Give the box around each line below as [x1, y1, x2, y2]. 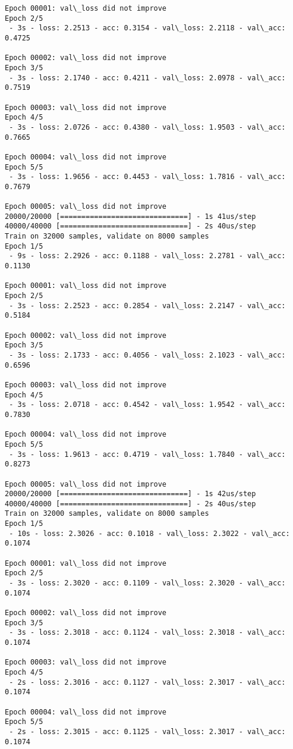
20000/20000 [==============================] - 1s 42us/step [5, 490, 256, 499]
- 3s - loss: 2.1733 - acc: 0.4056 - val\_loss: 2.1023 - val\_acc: [9, 350, 286, 359]
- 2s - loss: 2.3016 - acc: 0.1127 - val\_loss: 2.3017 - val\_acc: [9, 678, 286, 687]
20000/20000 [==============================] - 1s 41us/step [5, 212, 256, 221]
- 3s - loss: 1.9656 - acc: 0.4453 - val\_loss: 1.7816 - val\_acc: [9, 173, 286, 181]
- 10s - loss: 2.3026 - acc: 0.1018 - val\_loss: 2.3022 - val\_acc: [9, 529, 290, 538]
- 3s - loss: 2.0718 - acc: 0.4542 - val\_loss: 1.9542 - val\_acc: [9, 400, 286, 409]
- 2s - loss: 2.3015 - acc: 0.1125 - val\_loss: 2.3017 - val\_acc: [9, 727, 286, 736]
